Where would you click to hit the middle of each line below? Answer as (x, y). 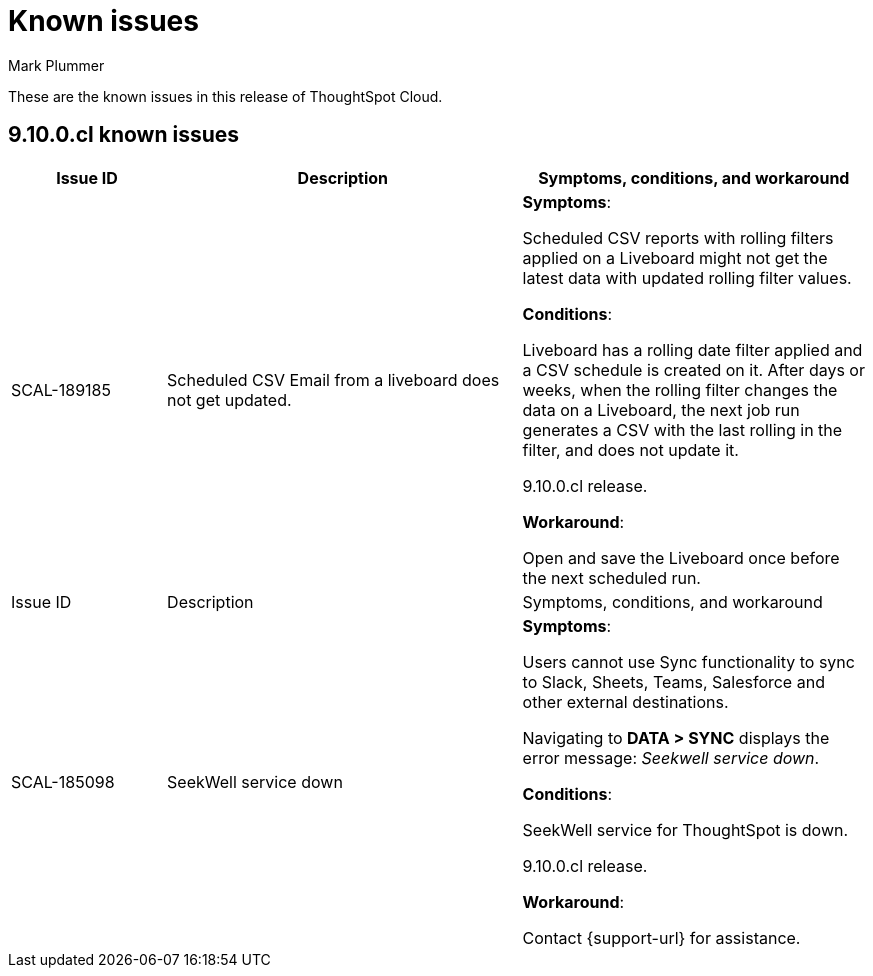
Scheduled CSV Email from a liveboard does (333, 379)
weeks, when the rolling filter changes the (680, 389)
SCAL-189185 (61, 389)
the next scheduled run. (611, 577)
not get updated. (229, 399)
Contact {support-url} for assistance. (661, 937)
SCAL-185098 (63, 781)
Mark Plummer (56, 65)
